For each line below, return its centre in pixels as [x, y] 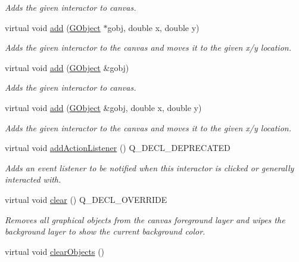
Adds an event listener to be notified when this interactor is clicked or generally [149, 167]
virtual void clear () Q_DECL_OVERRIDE [86, 199]
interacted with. [33, 179]
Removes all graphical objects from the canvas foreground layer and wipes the [145, 219]
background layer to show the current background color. [105, 231]
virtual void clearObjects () [55, 251]
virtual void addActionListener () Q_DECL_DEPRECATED [118, 148]
